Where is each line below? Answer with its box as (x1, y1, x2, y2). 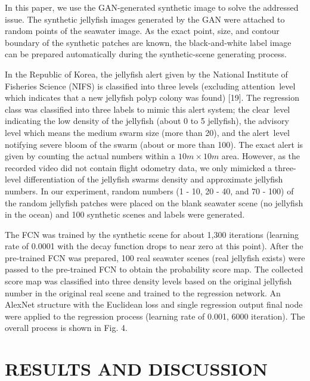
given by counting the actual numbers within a (5, 150, 176, 162)
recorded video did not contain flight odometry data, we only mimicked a (5, 161, 272, 174)
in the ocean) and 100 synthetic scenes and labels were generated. (5, 208, 245, 221)
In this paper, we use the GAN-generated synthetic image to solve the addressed (5, 1, 299, 13)
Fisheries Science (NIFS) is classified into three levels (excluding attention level (5, 79, 296, 92)
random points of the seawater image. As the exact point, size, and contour (5, 24, 280, 37)
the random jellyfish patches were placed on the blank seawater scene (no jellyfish (5, 196, 303, 209)
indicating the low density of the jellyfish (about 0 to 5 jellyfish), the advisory (5, 114, 289, 127)
